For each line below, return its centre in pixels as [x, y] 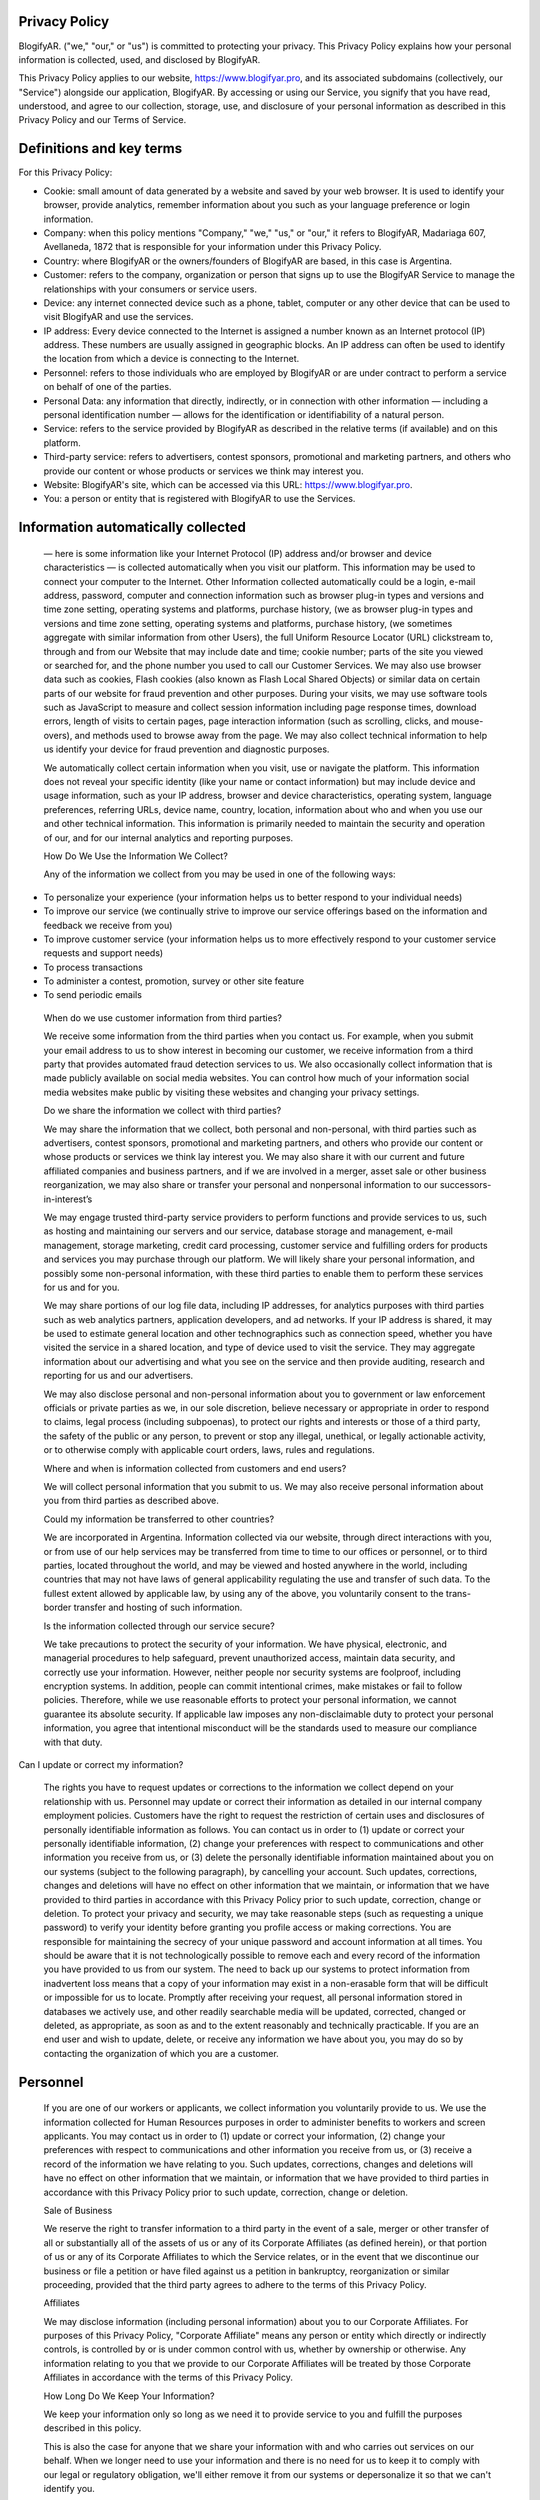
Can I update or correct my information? [101, 1765]
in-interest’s [68, 1199]
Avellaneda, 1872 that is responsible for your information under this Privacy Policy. [212, 247]
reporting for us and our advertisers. [118, 1376]
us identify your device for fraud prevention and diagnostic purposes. [186, 749]
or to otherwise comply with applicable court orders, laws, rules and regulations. [209, 1450]
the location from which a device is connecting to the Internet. [171, 359]
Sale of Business [78, 2210]
